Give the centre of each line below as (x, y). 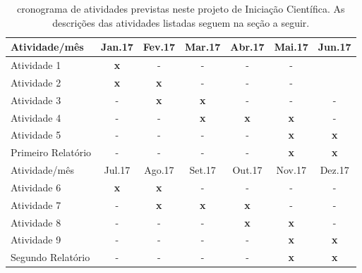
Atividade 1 (36, 65)
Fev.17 (159, 47)
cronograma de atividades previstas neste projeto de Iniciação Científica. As (181, 8)
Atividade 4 (36, 117)
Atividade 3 (36, 100)
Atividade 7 (36, 204)
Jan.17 (117, 47)
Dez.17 (334, 170)
